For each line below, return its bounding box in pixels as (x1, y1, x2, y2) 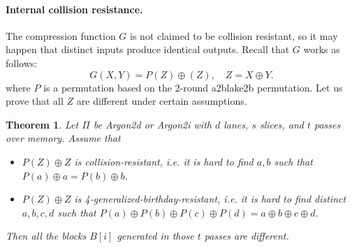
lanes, (223, 117, 249, 131)
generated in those (117, 228, 194, 243)
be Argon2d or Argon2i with (93, 117, 212, 131)
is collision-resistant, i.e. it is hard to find (74, 154, 254, 168)
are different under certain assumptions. (76, 94, 247, 108)
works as (303, 42, 340, 57)
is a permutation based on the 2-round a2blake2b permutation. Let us (43, 80, 343, 94)
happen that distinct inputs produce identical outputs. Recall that (6, 42, 290, 57)
